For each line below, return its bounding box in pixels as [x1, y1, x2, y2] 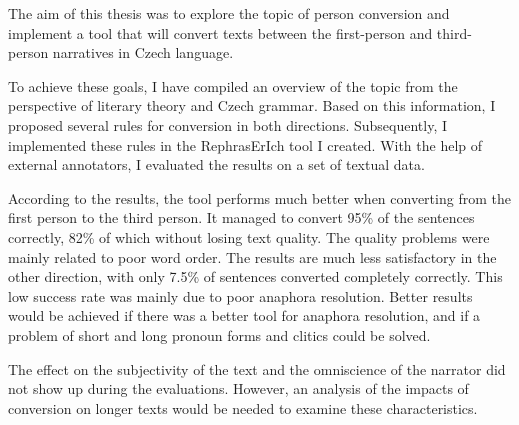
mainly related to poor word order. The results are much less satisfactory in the [8, 246, 497, 267]
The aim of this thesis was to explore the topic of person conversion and [8, 3, 450, 23]
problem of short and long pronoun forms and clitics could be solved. [8, 324, 431, 345]
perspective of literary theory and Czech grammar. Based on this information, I [8, 95, 496, 116]
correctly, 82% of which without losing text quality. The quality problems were [8, 226, 490, 247]
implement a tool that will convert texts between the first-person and [8, 22, 433, 43]
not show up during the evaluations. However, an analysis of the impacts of [8, 378, 469, 399]
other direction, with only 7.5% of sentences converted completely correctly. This [8, 266, 503, 287]
